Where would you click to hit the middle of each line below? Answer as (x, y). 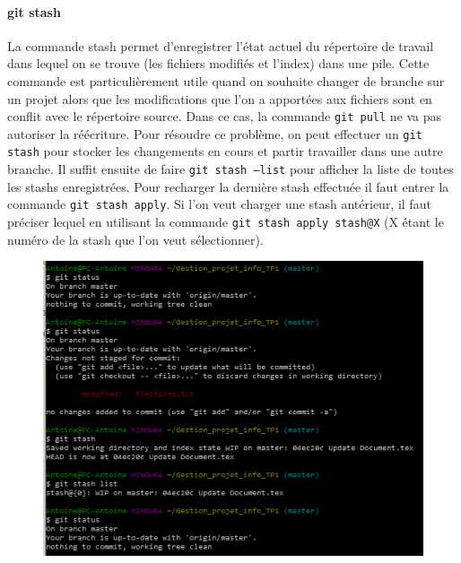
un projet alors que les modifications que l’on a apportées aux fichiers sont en (220, 98)
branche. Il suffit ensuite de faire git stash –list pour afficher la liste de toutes (230, 169)
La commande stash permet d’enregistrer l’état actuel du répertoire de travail (221, 45)
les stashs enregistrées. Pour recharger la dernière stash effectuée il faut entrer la (228, 186)
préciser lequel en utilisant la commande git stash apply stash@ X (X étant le (226, 222)
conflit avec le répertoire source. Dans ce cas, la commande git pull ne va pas (225, 116)
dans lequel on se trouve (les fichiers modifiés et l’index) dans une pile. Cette (218, 63)
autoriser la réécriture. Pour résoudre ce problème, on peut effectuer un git (215, 133)
